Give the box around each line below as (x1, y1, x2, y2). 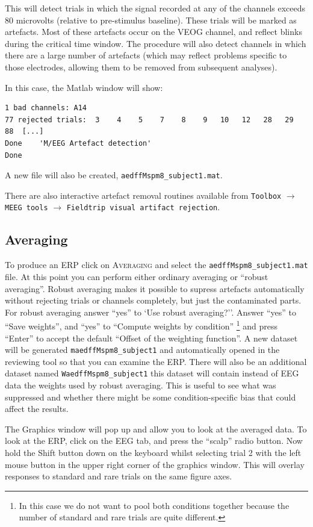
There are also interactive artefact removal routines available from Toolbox (5, 189, 282, 201)
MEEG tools (5, 204, 48, 213)
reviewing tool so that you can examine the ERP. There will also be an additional (5, 355, 307, 367)
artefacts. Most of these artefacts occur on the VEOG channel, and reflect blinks (5, 25, 302, 38)
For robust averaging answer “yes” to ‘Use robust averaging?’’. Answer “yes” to (5, 305, 296, 318)
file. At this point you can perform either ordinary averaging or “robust (5, 270, 268, 282)
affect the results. (5, 402, 69, 415)
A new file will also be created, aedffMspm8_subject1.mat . (5, 169, 223, 181)
